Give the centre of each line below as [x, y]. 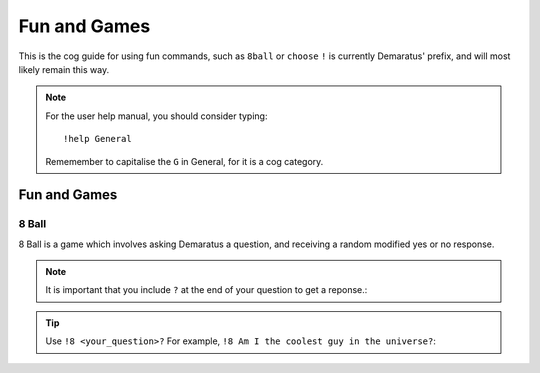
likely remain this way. [64, 69]
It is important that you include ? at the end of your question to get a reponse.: [206, 290]
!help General [97, 139]
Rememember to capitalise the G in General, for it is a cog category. [184, 161]
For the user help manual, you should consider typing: [156, 116]
